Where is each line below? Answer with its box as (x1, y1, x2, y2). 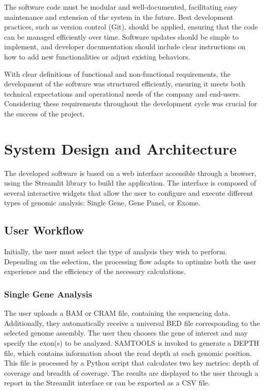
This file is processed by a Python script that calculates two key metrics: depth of (4, 357, 258, 368)
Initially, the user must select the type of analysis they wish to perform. (4, 246, 227, 257)
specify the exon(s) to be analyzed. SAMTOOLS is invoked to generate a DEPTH (4, 338, 259, 348)
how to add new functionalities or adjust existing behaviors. (4, 51, 190, 62)
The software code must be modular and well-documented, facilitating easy (4, 2, 238, 12)
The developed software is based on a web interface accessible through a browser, (4, 167, 256, 178)
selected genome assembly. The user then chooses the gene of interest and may (4, 327, 248, 338)
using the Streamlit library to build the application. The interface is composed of (4, 177, 256, 188)
